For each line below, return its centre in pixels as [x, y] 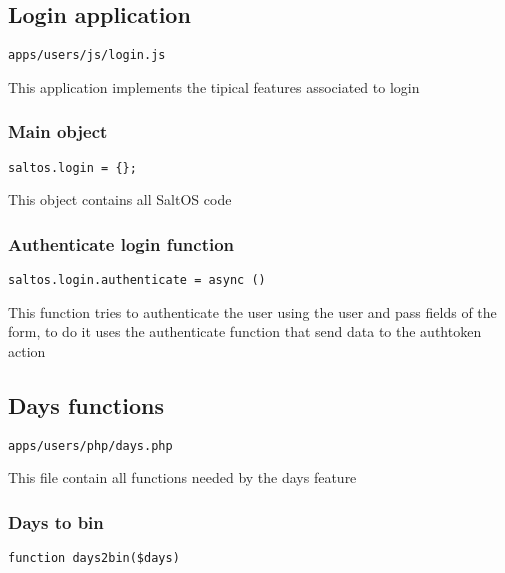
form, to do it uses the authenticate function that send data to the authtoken [245, 331]
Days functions [86, 404]
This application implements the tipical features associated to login [214, 86]
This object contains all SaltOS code [120, 199]
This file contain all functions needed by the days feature [182, 477]
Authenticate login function [121, 243]
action [27, 350]
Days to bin [56, 521]
